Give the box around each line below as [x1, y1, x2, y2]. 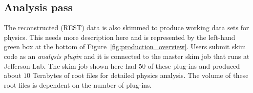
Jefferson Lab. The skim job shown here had [4, 60, 137, 71]
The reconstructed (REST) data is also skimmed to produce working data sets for [4, 22, 249, 33]
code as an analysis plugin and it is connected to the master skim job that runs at [4, 51, 250, 61]
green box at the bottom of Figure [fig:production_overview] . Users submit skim [4, 41, 246, 52]
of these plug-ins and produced [148, 60, 240, 71]
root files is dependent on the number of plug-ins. [4, 79, 152, 90]
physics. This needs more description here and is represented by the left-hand [4, 32, 235, 42]
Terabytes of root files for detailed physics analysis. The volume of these [32, 70, 249, 80]
